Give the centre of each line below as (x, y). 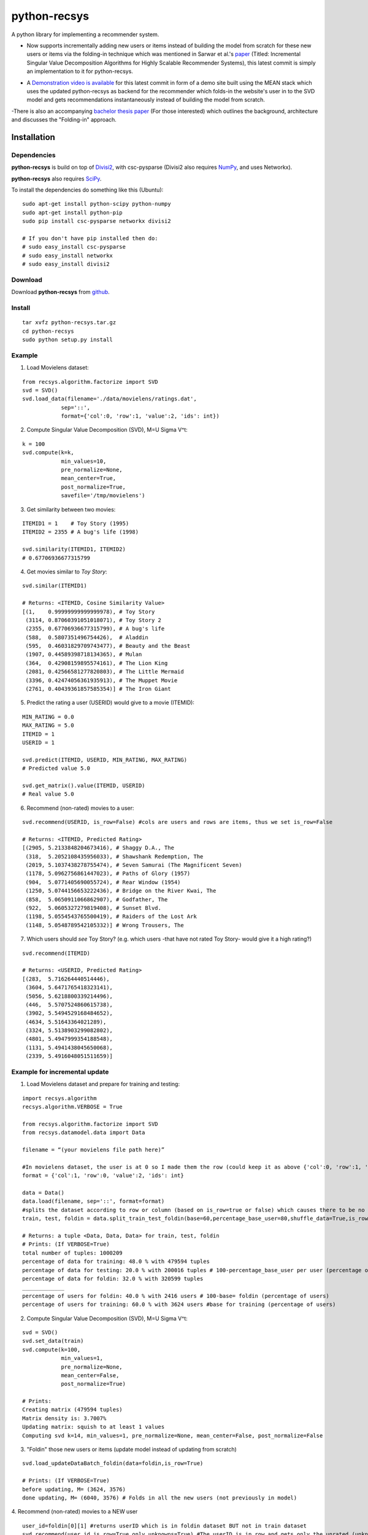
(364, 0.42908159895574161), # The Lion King (97, 663)
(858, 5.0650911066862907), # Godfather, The (97, 899)
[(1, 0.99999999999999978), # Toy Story (89, 612)
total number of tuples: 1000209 (72, 1253)
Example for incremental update (60, 1072)
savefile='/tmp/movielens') (103, 495)
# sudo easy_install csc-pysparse (74, 247)
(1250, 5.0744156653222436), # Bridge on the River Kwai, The (121, 891)
